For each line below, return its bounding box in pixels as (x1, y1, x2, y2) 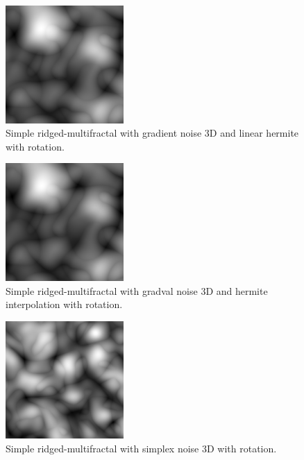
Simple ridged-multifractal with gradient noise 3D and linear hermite (6, 126, 299, 140)
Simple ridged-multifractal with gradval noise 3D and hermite (6, 283, 268, 298)
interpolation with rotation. (6, 297, 123, 312)
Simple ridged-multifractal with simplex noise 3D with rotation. (6, 441, 277, 455)
